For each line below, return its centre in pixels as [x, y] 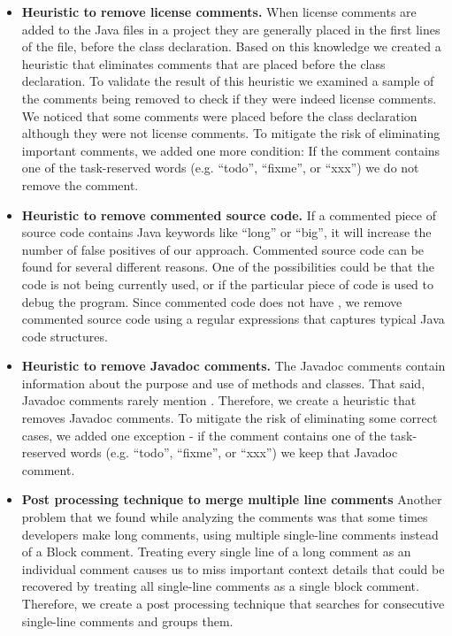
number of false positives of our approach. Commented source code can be [223, 249]
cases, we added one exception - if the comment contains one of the [204, 435]
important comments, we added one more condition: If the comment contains [231, 150]
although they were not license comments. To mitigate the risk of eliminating [231, 133]
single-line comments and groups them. [127, 621]
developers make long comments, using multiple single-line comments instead [230, 534]
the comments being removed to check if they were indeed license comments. [229, 98]
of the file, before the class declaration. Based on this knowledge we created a [231, 46]
